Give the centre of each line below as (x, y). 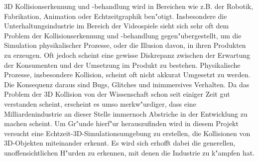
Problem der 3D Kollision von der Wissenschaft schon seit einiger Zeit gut (117, 94)
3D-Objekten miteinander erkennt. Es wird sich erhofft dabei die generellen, (120, 143)
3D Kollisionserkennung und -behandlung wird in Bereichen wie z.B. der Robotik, (129, 6)
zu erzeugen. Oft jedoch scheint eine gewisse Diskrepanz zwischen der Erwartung (127, 55)
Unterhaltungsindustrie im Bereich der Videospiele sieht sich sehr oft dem (117, 26)
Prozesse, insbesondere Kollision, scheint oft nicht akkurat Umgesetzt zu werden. (127, 75)
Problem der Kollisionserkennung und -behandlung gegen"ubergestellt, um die (123, 35)
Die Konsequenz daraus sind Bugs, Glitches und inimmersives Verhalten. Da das (127, 84)
